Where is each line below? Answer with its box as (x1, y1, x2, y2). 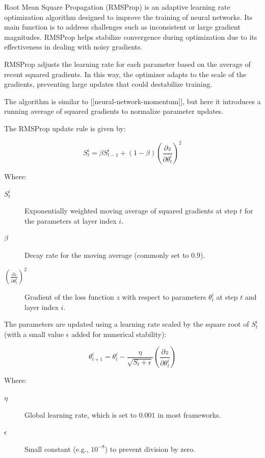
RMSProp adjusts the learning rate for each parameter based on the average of (4, 58, 251, 69)
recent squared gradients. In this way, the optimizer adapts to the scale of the (4, 68, 247, 79)
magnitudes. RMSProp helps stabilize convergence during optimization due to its (4, 31, 257, 42)
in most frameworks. (157, 409, 221, 420)
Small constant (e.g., (24, 443, 89, 454)
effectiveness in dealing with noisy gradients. (4, 41, 143, 52)
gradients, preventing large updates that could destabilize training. (4, 79, 213, 89)
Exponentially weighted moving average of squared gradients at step (24, 205, 237, 216)
